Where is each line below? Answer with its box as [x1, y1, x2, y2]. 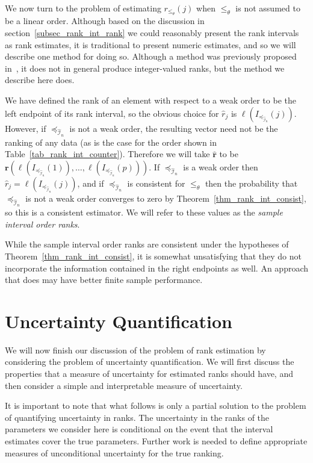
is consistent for [127, 176, 185, 189]
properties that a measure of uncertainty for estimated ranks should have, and [5, 367, 293, 380]
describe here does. [5, 73, 75, 86]
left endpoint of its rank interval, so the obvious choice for [5, 107, 219, 119]
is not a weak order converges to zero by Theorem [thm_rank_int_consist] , [25, 191, 306, 204]
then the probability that [205, 176, 298, 189]
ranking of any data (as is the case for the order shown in [5, 135, 217, 148]
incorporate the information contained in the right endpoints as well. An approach [5, 261, 309, 274]
